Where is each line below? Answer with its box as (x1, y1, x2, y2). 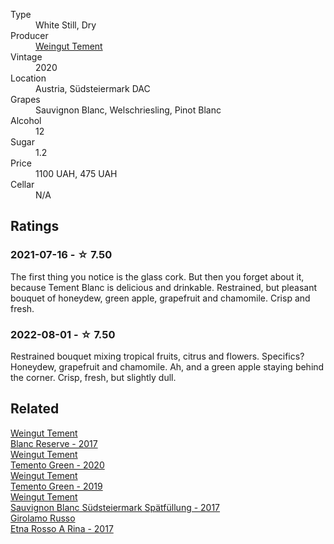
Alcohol (10, 115, 42, 126)
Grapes (10, 94, 41, 105)
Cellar (10, 179, 35, 190)
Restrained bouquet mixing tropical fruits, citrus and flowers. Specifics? (10, 350, 305, 362)
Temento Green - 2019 (10, 480, 103, 492)
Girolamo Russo (10, 512, 76, 524)
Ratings (10, 218, 60, 235)
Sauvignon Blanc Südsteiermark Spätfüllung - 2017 (10, 501, 221, 513)
